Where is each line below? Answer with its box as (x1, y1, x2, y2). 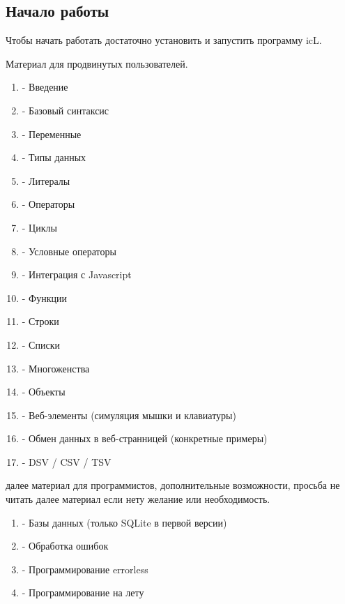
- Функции (22, 290, 67, 305)
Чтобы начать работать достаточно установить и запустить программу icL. (6, 33, 322, 47)
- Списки (22, 337, 60, 352)
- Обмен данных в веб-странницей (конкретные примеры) (22, 431, 268, 446)
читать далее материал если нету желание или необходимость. (6, 492, 270, 506)
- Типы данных (22, 150, 86, 165)
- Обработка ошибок (22, 538, 109, 553)
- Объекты (22, 384, 66, 399)
